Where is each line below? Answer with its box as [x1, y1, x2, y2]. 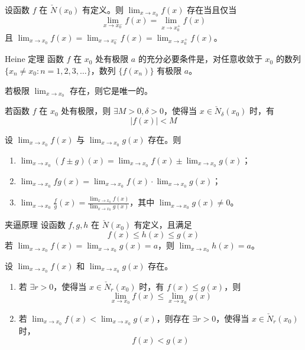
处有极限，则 [61, 104, 111, 117]
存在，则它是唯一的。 [69, 84, 152, 96]
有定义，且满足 [134, 218, 192, 231]
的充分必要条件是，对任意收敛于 [138, 53, 262, 65]
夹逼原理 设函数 [5, 218, 66, 231]
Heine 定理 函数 [5, 53, 64, 65]
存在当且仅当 [187, 4, 237, 15]
